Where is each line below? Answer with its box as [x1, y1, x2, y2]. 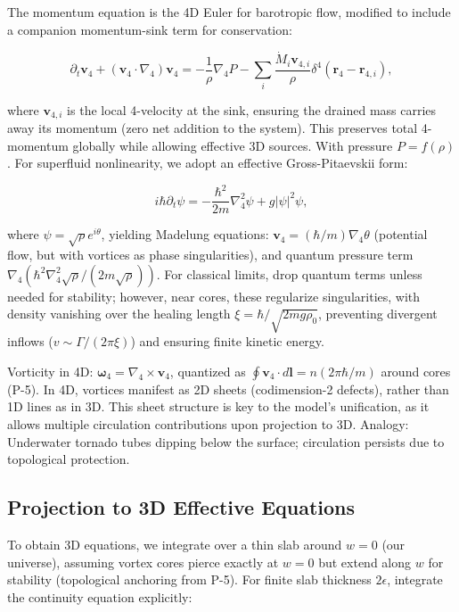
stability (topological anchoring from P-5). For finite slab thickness [7, 570, 372, 589]
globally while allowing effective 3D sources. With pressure [72, 136, 393, 154]
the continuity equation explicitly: [7, 587, 193, 606]
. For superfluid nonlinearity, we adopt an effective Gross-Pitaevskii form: [7, 153, 408, 172]
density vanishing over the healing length [7, 304, 231, 323]
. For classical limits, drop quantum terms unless [156, 264, 422, 283]
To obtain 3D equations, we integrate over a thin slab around [7, 534, 342, 553]
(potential [373, 225, 428, 244]
